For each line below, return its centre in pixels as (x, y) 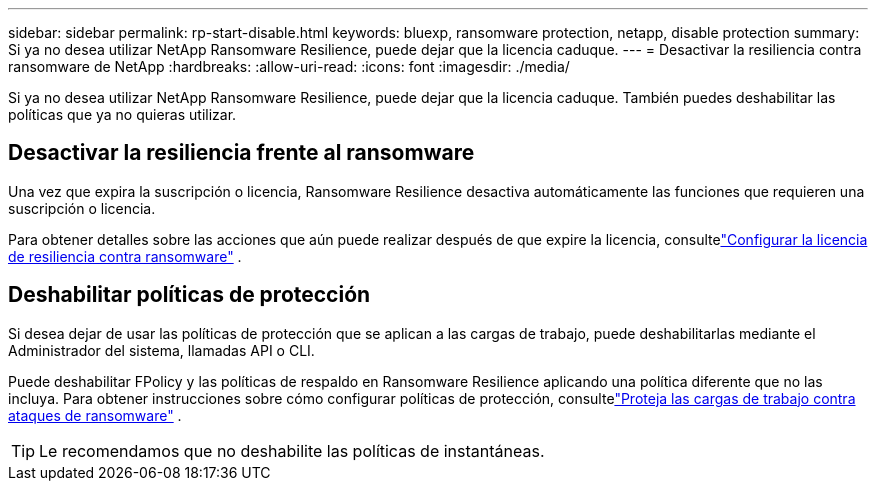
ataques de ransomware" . (95, 415)
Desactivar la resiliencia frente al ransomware (241, 153)
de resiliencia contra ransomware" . (125, 256)
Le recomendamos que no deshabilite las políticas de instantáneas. (292, 450)
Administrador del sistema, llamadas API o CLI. (161, 350)
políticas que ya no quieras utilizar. (122, 114)
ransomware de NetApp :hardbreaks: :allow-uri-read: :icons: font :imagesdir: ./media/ (289, 66)
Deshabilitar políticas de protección (189, 295)
